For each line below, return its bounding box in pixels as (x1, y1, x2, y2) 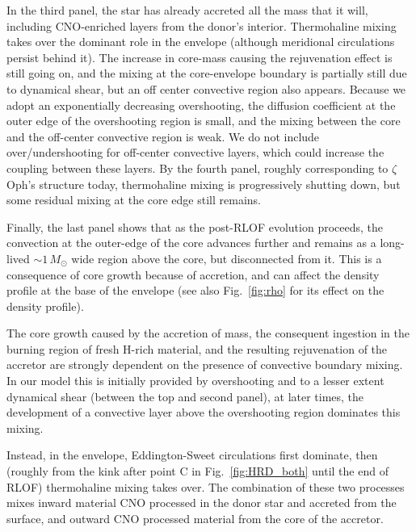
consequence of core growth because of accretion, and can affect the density (6, 266, 380, 283)
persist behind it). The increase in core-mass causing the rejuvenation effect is (6, 48, 393, 65)
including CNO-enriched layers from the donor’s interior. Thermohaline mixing (6, 17, 397, 34)
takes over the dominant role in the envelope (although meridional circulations (6, 33, 395, 50)
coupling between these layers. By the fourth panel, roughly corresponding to (6, 159, 389, 176)
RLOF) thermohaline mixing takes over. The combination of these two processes (6, 478, 405, 495)
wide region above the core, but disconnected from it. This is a (71, 249, 382, 266)
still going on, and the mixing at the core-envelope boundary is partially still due (6, 65, 407, 82)
